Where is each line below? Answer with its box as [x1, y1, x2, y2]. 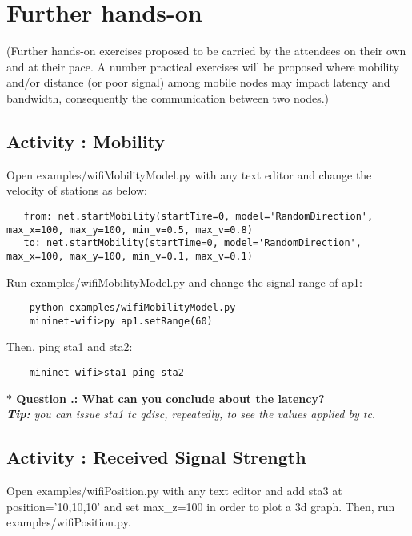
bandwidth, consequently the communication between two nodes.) [6, 89, 330, 106]
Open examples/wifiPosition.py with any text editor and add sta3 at [6, 482, 342, 499]
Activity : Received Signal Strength [6, 445, 306, 470]
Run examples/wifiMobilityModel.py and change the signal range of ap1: [6, 273, 362, 290]
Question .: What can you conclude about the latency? [16, 389, 325, 406]
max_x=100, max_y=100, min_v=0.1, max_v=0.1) [6, 250, 253, 262]
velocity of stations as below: [6, 182, 147, 199]
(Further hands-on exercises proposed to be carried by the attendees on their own [6, 42, 406, 59]
